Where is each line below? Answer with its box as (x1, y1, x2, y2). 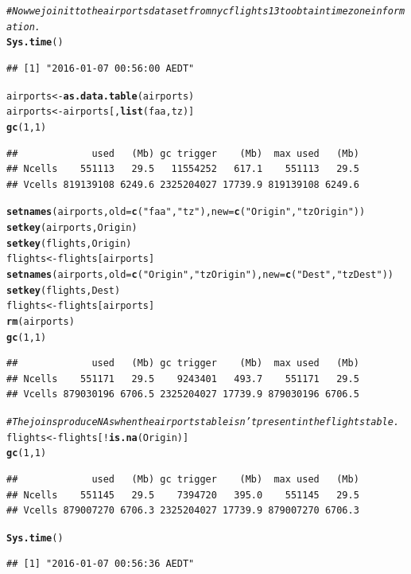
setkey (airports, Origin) (6, 221, 138, 233)
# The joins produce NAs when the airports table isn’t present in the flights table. (6, 416, 400, 428)
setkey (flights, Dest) (6, 284, 121, 296)
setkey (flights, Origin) (6, 237, 132, 249)
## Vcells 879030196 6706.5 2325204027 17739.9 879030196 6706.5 (6, 389, 359, 400)
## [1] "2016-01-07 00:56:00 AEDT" (6, 62, 195, 74)
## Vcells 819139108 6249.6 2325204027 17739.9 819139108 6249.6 (6, 178, 359, 190)
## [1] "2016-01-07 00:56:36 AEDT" (6, 558, 195, 570)
